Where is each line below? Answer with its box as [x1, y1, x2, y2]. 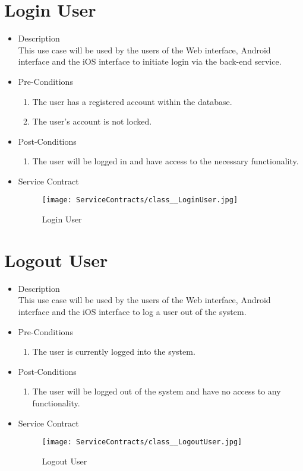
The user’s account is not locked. [32, 115, 152, 128]
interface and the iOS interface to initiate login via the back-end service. [18, 55, 282, 68]
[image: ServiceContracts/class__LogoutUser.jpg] [42, 438, 242, 447]
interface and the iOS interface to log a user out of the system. [18, 305, 247, 318]
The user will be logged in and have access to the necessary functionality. [32, 155, 299, 167]
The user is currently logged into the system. [32, 345, 195, 358]
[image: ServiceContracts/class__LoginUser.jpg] [42, 196, 238, 205]
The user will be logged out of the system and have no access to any [32, 385, 281, 397]
